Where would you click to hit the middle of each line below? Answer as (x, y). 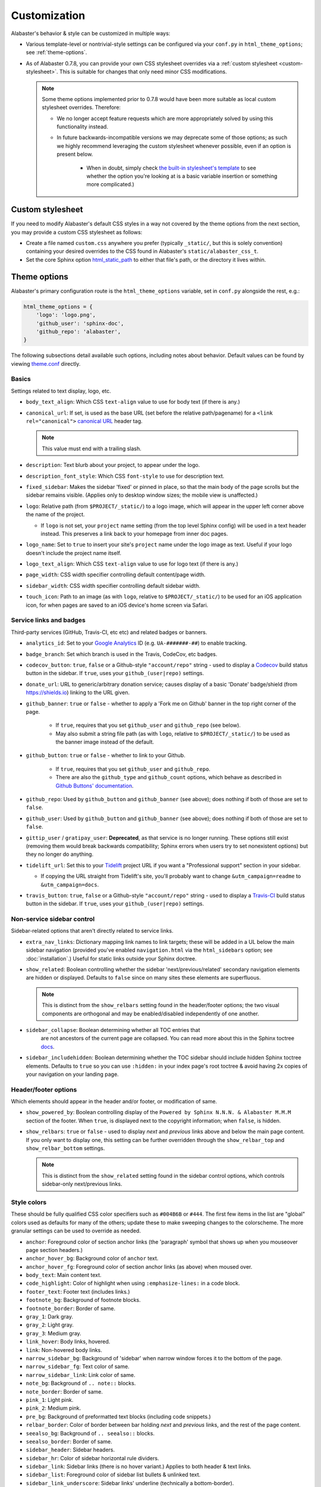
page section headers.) (54, 1250)
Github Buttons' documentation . (95, 786)
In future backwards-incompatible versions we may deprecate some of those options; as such (172, 137)
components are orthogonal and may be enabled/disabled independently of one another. (151, 1014)
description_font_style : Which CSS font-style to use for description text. (125, 476)
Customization (48, 15)
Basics (21, 379)
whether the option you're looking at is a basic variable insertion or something (182, 176)
